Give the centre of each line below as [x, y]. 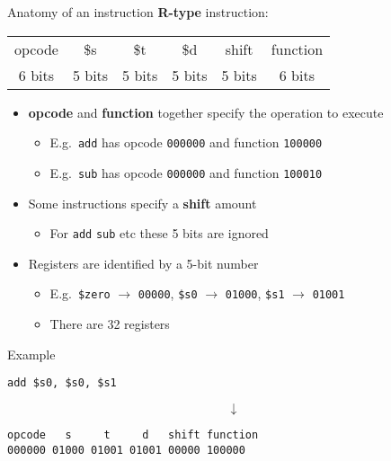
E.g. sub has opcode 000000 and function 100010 [186, 172]
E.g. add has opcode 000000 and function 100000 [186, 142]
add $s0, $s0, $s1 [62, 383]
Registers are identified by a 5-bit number [143, 263]
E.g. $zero [80, 293]
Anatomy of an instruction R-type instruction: [138, 12]
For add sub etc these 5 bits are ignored [159, 233]
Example [31, 354]
